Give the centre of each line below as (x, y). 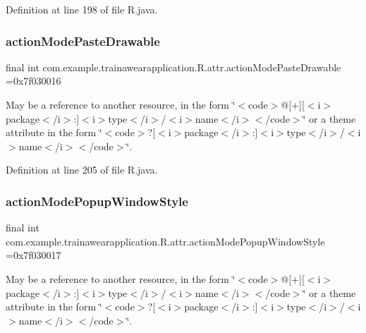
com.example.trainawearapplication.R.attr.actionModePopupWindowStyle (165, 241)
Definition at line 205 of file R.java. (82, 170)
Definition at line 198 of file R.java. (82, 9)
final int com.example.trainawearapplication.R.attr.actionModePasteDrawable (173, 67)
